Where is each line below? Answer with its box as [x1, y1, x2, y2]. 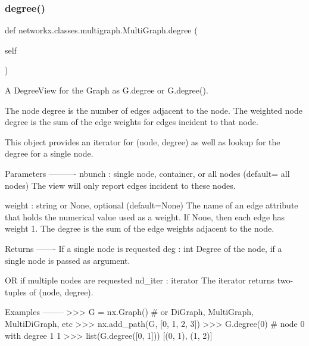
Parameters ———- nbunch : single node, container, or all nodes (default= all [5, 167, 290, 179]
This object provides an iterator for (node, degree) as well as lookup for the [5, 135, 280, 148]
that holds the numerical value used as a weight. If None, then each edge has [5, 210, 285, 223]
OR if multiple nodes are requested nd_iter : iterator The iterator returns [5, 274, 275, 286]
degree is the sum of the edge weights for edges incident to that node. [5, 116, 258, 128]
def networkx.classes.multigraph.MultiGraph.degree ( [5, 24, 198, 36]
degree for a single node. [5, 147, 93, 160]
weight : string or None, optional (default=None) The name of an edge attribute [5, 199, 298, 211]
